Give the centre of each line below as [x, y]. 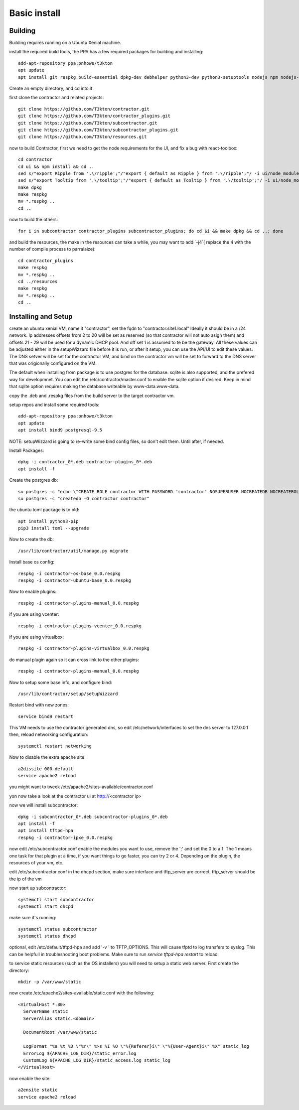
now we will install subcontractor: [44, 805]
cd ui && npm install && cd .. [56, 166]
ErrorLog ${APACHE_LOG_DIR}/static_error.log [80, 1053]
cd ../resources [38, 281]
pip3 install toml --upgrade [54, 528]
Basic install [35, 13]
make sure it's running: [33, 918]
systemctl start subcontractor [56, 900]
